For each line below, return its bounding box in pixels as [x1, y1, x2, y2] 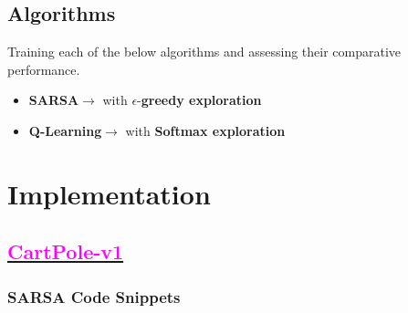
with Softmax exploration [125, 120, 286, 140]
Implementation [7, 174, 211, 212]
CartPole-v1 [7, 237, 124, 266]
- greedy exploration [137, 90, 262, 110]
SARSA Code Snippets [7, 285, 181, 308]
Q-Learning [28, 120, 102, 140]
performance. [7, 59, 80, 78]
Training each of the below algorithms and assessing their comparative [7, 42, 402, 61]
